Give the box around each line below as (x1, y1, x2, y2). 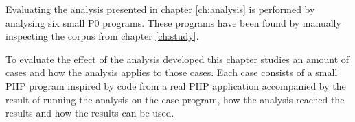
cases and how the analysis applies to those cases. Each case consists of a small (5, 65, 338, 80)
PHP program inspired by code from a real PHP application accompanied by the (5, 78, 346, 93)
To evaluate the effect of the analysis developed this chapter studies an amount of (5, 51, 350, 66)
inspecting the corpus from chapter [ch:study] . (5, 29, 199, 43)
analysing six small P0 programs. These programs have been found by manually (5, 15, 341, 29)
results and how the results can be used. (5, 106, 174, 120)
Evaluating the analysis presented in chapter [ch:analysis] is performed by (5, 2, 315, 16)
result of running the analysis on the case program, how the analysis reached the (5, 92, 345, 106)
